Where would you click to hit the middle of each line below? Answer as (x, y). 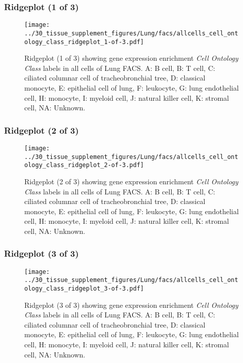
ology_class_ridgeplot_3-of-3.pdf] (84, 289)
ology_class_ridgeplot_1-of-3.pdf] (84, 42)
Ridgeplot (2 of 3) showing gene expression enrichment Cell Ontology (131, 181)
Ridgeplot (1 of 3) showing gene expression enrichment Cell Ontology (131, 58)
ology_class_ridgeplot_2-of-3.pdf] (84, 165)
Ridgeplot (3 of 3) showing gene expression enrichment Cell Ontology (131, 305)
